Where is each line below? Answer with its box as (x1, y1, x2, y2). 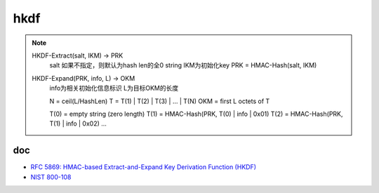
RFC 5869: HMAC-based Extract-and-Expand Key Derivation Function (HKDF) (30, 163, 256, 171)
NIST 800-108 (30, 173, 72, 181)
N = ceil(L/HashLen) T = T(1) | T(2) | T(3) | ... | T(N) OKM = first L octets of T (49, 97, 270, 105)
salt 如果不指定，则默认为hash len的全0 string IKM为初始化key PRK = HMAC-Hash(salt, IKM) (49, 61, 317, 69)
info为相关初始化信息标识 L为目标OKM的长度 (49, 84, 179, 93)
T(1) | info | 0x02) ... (49, 119, 107, 128)
